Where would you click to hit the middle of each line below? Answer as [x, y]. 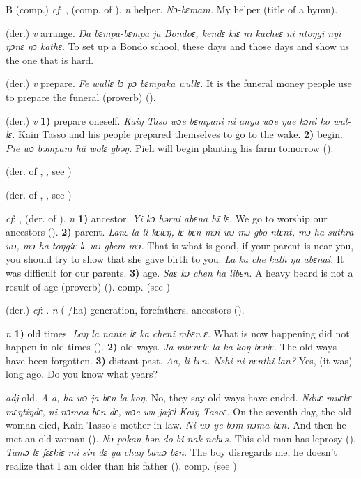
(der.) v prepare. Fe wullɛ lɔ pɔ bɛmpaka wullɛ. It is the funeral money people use [179, 83]
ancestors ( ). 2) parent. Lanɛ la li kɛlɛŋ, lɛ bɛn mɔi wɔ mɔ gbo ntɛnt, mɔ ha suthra [180, 232]
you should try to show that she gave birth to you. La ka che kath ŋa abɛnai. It [175, 259]
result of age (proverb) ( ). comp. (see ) [88, 286]
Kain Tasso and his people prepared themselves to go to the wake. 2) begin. [180, 134]
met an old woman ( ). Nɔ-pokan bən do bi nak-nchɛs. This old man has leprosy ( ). [181, 438]
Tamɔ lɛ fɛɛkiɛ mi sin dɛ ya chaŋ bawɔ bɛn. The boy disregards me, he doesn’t [171, 452]
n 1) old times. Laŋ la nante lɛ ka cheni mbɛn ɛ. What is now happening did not [178, 333]
